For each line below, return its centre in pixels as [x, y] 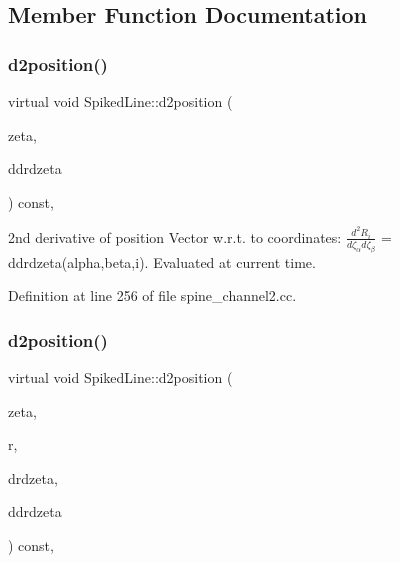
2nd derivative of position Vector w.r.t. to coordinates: [175, 236]
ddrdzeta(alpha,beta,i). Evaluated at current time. [162, 261]
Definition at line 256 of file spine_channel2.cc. [152, 295]
